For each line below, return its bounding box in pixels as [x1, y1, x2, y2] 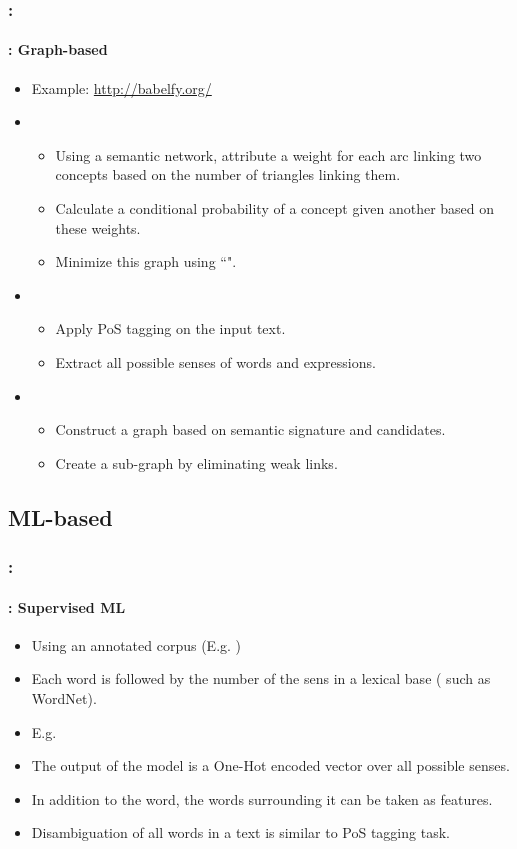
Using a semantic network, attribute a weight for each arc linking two [55, 144, 482, 165]
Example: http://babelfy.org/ [31, 77, 212, 98]
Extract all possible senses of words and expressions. [55, 351, 376, 372]
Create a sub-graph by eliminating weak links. [55, 452, 338, 473]
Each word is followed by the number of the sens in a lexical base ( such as [31, 668, 491, 689]
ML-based [8, 501, 113, 532]
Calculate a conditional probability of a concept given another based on [55, 198, 495, 219]
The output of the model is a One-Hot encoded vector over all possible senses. [31, 755, 510, 776]
